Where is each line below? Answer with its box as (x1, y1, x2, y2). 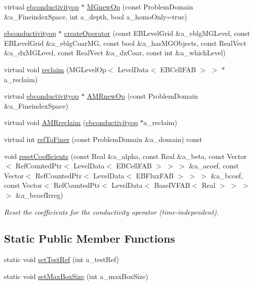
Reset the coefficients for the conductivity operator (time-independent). (4, 206, 219, 217)
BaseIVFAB (154, 180, 190, 190)
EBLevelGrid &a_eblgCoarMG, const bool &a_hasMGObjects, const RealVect (4, 37, 247, 48)
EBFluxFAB (135, 170, 174, 180)
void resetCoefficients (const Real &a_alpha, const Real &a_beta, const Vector (4, 150, 247, 161)
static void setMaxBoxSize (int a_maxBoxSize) (4, 271, 148, 281)
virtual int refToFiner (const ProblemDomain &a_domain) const (4, 134, 203, 144)
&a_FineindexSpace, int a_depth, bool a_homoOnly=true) (4, 11, 187, 21)
